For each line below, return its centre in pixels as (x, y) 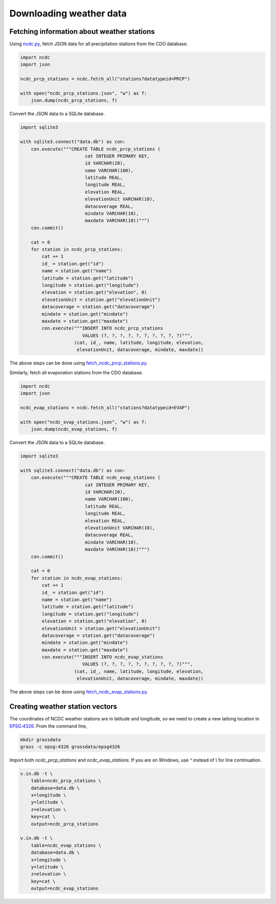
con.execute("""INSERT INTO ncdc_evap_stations (102, 657)
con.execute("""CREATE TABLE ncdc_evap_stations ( (96, 478)
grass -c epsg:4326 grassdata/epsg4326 (70, 747)
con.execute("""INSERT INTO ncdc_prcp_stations (102, 328)
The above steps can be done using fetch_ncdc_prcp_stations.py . (78, 363)
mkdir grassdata (41, 739)
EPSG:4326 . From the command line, (48, 726)
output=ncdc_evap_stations (65, 889)
